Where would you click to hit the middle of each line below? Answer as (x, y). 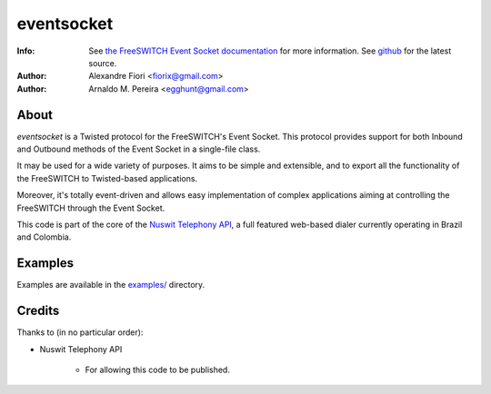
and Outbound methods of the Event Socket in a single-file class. (139, 149)
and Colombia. (44, 237)
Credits (38, 311)
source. (103, 63)
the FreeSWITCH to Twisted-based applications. (107, 178)
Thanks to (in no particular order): (80, 332)
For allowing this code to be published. (158, 369)
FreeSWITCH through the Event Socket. (91, 208)
